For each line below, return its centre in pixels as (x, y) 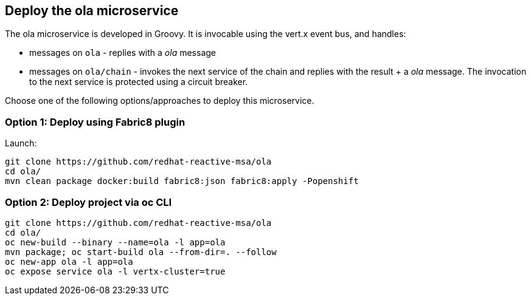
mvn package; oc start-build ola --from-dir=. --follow (141, 252)
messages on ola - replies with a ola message (123, 53)
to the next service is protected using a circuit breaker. (139, 82)
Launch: (21, 143)
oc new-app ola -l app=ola (69, 261)
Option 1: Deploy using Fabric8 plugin (95, 122)
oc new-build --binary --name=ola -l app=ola (115, 242)
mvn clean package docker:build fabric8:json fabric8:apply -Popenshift (182, 181)
